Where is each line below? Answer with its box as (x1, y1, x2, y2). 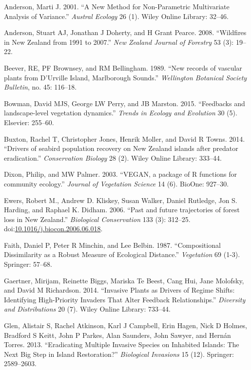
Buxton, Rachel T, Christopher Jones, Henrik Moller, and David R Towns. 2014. (4, 133, 245, 144)
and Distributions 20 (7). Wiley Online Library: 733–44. (4, 304, 171, 314)
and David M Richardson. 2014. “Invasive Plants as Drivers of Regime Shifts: (4, 285, 235, 295)
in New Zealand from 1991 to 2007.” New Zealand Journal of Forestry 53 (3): (4, 37, 234, 47)
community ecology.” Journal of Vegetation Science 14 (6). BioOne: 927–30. (4, 178, 229, 188)
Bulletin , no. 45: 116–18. (4, 82, 77, 92)
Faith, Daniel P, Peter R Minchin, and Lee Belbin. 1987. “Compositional (4, 240, 221, 250)
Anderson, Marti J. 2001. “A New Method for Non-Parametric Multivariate (4, 1, 230, 11)
